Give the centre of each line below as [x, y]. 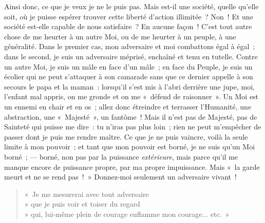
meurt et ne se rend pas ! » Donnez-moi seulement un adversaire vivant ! [120, 177]
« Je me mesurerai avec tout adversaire [87, 194]
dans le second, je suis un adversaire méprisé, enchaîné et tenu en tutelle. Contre [131, 56]
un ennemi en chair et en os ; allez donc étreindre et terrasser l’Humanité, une [128, 106]
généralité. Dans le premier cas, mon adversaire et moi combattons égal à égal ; [130, 46]
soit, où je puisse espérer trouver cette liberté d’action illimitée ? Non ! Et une [129, 16]
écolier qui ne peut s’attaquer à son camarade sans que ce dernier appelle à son [129, 76]
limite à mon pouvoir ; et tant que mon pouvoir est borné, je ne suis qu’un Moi [130, 147]
